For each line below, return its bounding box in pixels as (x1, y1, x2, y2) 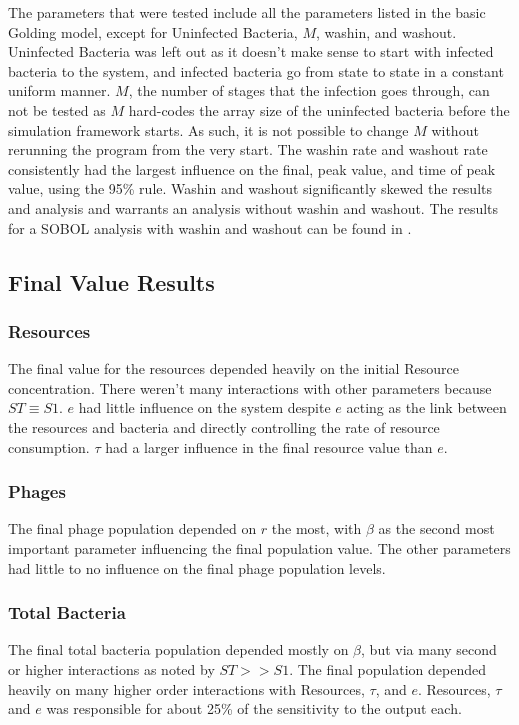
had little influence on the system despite (78, 397, 331, 418)
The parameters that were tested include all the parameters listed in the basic (8, 2, 486, 22)
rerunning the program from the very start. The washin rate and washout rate (8, 139, 488, 160)
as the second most (378, 518, 495, 539)
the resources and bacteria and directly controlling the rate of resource (8, 416, 440, 437)
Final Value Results (8, 266, 215, 297)
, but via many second (361, 639, 497, 660)
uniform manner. (8, 80, 111, 101)
